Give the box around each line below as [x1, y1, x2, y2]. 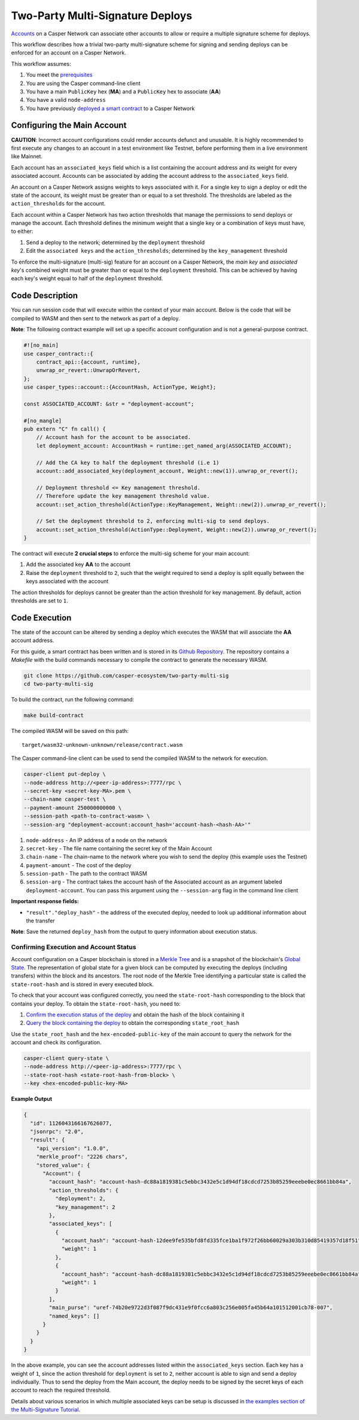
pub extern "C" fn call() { [23, 426, 106, 432]
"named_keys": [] [48, 1312, 100, 1319]
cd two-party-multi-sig [23, 680, 94, 688]
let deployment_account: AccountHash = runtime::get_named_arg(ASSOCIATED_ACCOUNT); [36, 442, 293, 449]
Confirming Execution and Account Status [11, 943, 136, 952]
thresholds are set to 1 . [11, 597, 68, 604]
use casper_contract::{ [23, 350, 94, 357]
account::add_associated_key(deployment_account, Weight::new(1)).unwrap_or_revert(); [36, 467, 299, 474]
